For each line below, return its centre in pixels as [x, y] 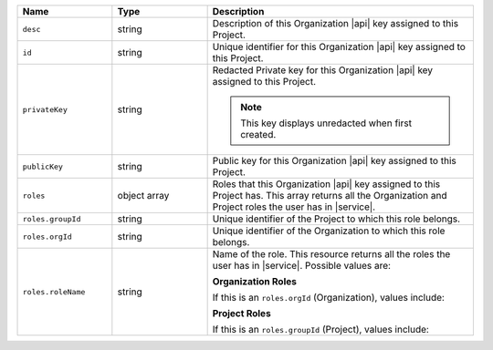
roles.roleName [54, 292]
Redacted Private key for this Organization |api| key [323, 70]
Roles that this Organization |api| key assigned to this [326, 184]
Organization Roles [254, 281]
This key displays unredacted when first [326, 123]
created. [258, 134]
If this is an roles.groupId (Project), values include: [320, 329]
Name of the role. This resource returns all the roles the [331, 254]
